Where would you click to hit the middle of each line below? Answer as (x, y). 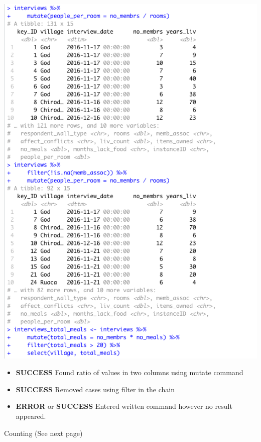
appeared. (31, 416)
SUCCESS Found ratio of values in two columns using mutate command (129, 372)
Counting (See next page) (43, 433)
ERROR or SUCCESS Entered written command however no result (124, 406)
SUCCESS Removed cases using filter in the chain (95, 389)
